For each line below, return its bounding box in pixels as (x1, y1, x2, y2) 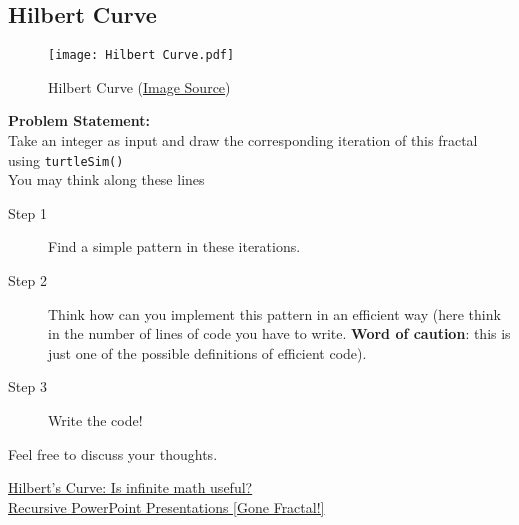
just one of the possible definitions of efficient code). (48, 342, 367, 363)
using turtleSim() (8, 149, 124, 170)
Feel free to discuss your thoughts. (8, 443, 218, 464)
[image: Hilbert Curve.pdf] (48, 48, 235, 63)
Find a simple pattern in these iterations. (48, 236, 301, 257)
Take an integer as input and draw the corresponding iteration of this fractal (8, 130, 478, 151)
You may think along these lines (8, 169, 205, 190)
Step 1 (8, 202, 47, 223)
